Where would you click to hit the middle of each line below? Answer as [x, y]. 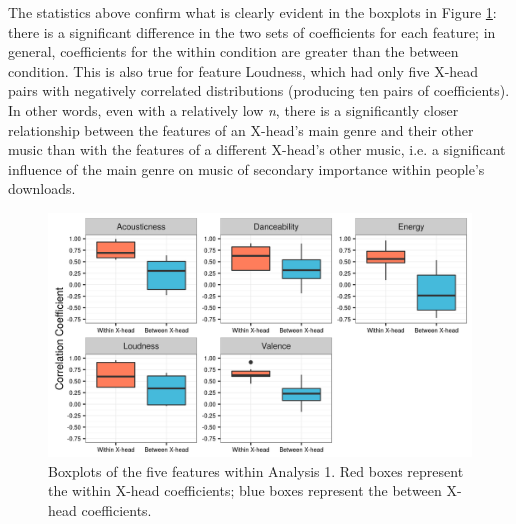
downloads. [42, 188]
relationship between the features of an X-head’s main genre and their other [241, 129]
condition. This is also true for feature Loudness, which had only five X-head [243, 70]
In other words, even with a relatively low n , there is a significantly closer [233, 109]
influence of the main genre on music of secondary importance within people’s [246, 168]
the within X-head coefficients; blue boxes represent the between [245, 490]
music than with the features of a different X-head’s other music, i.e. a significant [257, 149]
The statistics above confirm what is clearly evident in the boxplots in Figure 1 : [252, 12]
